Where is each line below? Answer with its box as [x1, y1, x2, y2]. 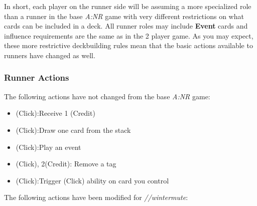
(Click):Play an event [16, 141, 81, 152]
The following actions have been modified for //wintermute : [4, 192, 188, 202]
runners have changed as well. [4, 50, 95, 60]
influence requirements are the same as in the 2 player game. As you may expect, [4, 30, 253, 41]
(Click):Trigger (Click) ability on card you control [16, 175, 169, 185]
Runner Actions [4, 71, 69, 84]
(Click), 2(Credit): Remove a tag [16, 158, 116, 169]
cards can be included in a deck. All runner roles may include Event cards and [4, 21, 248, 31]
